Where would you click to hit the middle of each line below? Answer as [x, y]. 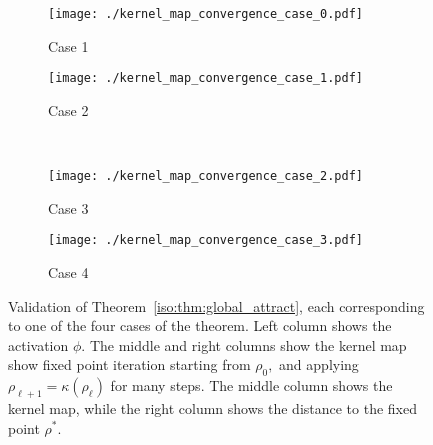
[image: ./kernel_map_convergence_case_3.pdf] [205, 240]
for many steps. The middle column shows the [251, 385]
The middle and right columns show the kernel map [248, 344]
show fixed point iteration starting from [129, 364]
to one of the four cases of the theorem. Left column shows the [200, 325]
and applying [319, 364]
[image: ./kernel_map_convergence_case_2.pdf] [205, 176]
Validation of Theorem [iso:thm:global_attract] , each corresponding [216, 305]
